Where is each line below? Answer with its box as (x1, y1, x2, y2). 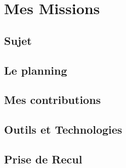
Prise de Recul (4, 151, 82, 166)
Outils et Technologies (4, 122, 122, 137)
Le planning (4, 62, 67, 78)
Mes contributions (4, 92, 101, 107)
